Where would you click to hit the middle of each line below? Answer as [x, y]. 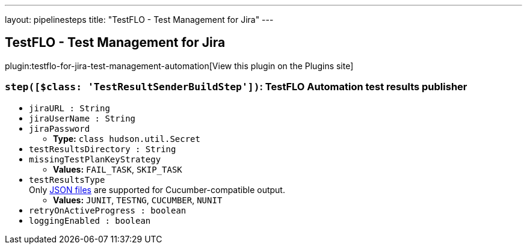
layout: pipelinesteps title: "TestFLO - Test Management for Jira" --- [139, 20]
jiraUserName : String [82, 118]
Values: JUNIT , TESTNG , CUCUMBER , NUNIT [138, 200]
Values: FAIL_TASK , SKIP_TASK [118, 169]
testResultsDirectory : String [103, 149]
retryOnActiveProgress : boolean [108, 210]
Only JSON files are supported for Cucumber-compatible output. [157, 189]
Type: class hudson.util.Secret [127, 138]
